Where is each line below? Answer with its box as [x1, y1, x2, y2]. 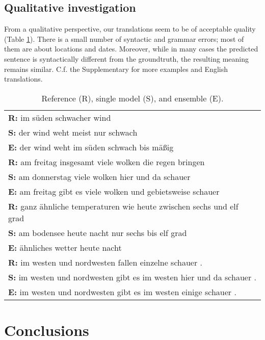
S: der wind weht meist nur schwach [8, 126, 138, 138]
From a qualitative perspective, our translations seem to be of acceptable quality [4, 23, 256, 34]
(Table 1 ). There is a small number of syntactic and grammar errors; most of [4, 33, 244, 44]
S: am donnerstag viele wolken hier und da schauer [8, 170, 191, 182]
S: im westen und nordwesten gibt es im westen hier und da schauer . [8, 271, 256, 283]
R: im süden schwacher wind [8, 111, 111, 123]
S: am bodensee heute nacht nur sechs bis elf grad [8, 226, 187, 239]
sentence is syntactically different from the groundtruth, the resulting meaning [4, 53, 249, 64]
